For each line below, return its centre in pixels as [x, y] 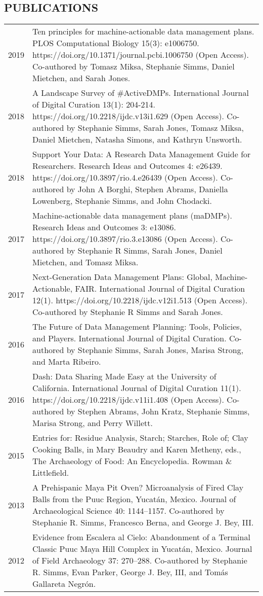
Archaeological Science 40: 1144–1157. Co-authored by [128, 511]
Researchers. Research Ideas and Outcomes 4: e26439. [127, 166]
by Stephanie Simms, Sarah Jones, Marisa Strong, [155, 350]
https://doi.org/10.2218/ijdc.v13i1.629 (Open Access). [128, 116]
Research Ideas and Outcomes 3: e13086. [104, 227]
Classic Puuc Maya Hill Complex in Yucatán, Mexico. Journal [142, 549]
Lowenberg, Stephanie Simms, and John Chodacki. [122, 201]
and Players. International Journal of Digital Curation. [129, 338]
